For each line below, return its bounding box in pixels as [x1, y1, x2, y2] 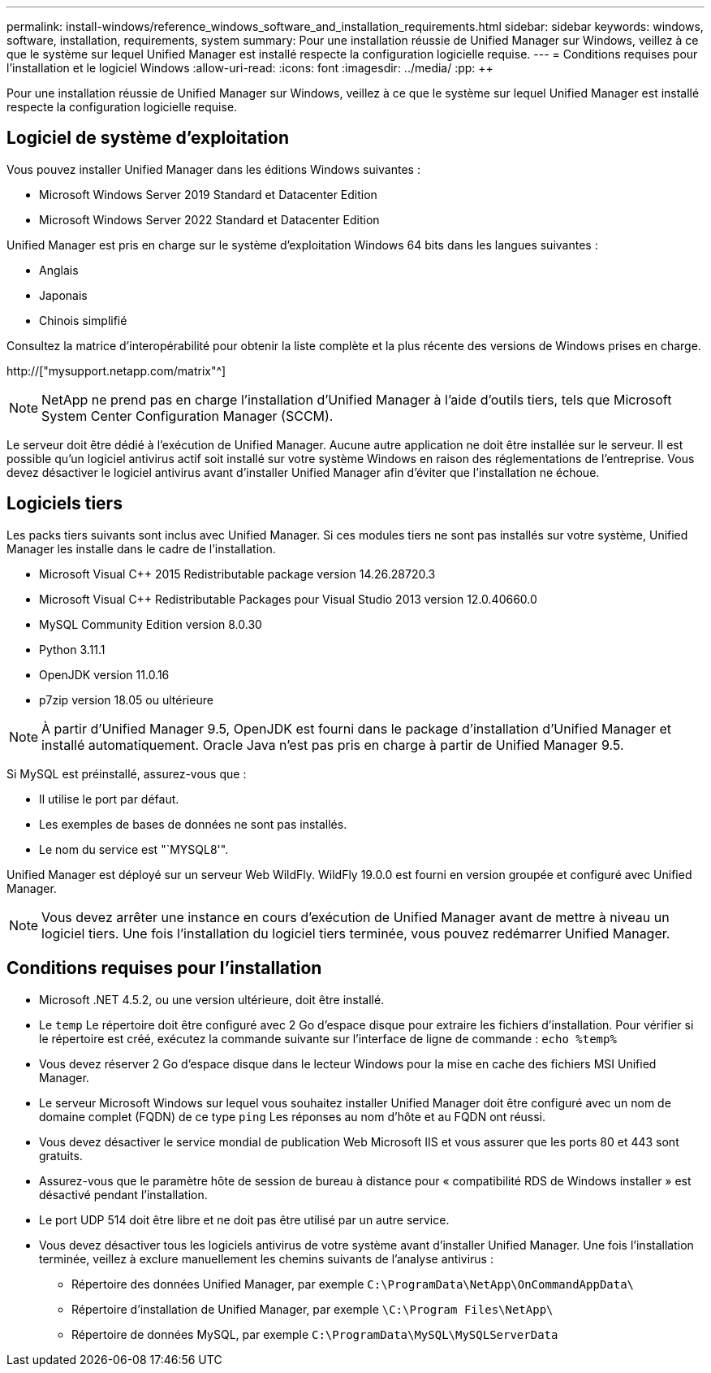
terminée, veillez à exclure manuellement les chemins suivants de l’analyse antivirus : [39, 1251, 493, 1266]
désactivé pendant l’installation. [39, 1187, 208, 1202]
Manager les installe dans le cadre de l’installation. [6, 541, 276, 556]
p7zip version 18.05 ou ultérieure [39, 692, 213, 707]
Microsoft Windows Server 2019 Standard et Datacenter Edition [39, 187, 377, 201]
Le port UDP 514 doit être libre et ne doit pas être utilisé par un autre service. [39, 1212, 450, 1227]
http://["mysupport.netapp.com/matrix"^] [6, 363, 226, 378]
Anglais [39, 262, 79, 277]
